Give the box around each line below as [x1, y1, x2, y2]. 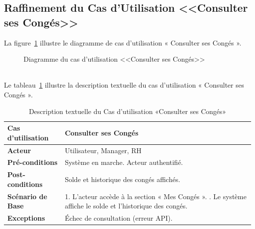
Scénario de [7, 191, 48, 201]
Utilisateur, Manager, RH [65, 145, 142, 155]
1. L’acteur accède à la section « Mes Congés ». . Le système [65, 191, 247, 201]
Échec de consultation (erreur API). [65, 213, 173, 223]
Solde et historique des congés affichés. [65, 174, 180, 184]
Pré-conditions [7, 157, 58, 167]
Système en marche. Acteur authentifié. [65, 157, 183, 167]
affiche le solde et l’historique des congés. [65, 201, 188, 211]
